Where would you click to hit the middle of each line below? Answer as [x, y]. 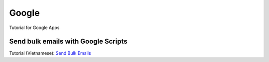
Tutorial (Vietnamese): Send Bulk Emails [50, 53]
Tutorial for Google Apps [34, 28]
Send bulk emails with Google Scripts [68, 42]
